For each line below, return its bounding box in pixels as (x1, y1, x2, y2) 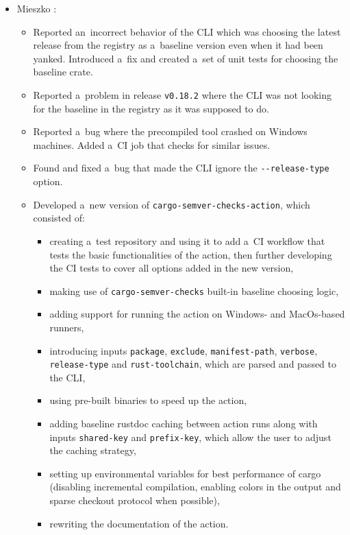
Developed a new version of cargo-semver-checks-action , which (33, 197, 310, 211)
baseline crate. (33, 64, 93, 79)
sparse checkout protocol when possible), (49, 493, 220, 508)
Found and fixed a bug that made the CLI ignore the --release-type (33, 160, 329, 175)
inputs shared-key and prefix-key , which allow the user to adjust (49, 429, 332, 444)
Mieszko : (16, 1, 57, 15)
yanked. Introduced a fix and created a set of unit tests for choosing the (33, 51, 338, 65)
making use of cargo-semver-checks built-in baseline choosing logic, (49, 283, 339, 298)
